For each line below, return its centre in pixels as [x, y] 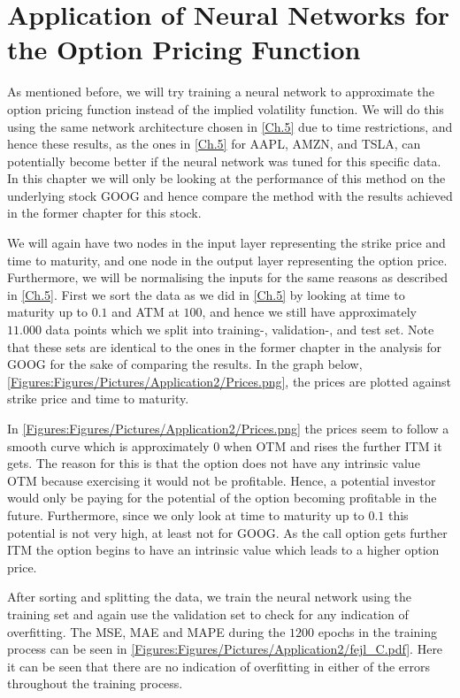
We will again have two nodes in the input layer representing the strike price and [226, 243]
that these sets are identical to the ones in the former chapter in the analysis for [225, 346]
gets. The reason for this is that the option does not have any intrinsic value [214, 463]
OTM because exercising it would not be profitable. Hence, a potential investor [222, 480]
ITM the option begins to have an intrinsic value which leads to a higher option [223, 550]
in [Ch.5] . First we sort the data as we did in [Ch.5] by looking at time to [206, 294]
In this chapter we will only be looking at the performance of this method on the [226, 178]
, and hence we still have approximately [309, 312]
